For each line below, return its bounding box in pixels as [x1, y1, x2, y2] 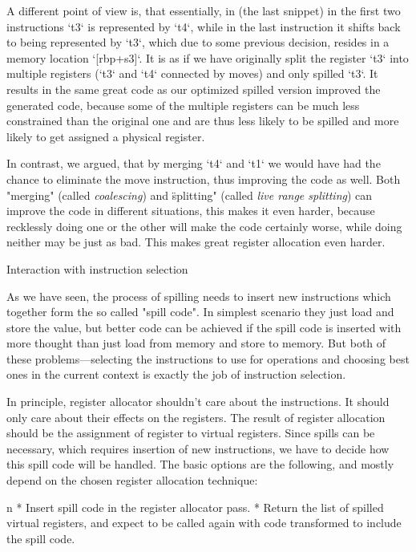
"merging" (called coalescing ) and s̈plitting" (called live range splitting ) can [6, 186, 373, 203]
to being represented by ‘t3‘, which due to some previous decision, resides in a [6, 34, 390, 51]
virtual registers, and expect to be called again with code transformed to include [6, 514, 402, 531]
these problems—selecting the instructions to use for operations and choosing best [6, 350, 410, 367]
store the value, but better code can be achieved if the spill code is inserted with [6, 319, 402, 335]
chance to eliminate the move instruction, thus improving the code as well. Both [6, 170, 401, 187]
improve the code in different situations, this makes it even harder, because [6, 202, 375, 219]
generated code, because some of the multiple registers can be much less [6, 96, 360, 113]
